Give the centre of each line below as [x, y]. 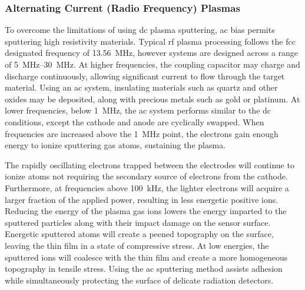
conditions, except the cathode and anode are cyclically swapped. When [135, 121]
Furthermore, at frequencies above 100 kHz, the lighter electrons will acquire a [147, 187]
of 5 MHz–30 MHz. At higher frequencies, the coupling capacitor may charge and [152, 64]
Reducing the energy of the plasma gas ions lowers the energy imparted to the [146, 211]
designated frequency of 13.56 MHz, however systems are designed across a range [152, 53]
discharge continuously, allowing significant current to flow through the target [145, 76]
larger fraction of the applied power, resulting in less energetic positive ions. [142, 199]
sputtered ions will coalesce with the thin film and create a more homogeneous [146, 257]
